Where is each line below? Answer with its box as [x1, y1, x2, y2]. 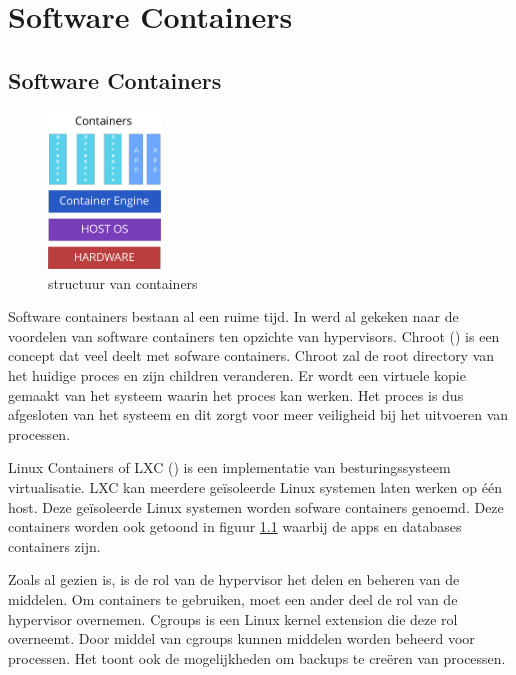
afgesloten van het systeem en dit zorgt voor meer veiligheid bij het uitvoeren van [8, 404, 509, 425]
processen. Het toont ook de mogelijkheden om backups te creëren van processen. [8, 647, 506, 668]
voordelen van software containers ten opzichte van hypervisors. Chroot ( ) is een [8, 325, 500, 346]
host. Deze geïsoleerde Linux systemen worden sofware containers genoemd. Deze [8, 496, 504, 517]
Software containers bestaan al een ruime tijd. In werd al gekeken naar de [8, 306, 459, 327]
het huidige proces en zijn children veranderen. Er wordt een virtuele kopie [8, 365, 466, 386]
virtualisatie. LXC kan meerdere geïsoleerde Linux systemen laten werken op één [8, 477, 502, 498]
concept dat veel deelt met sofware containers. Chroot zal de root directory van [8, 345, 495, 366]
